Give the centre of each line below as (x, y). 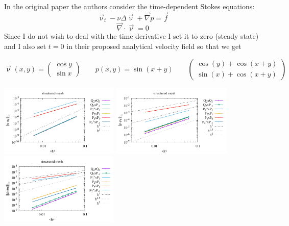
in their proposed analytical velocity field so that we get (154, 46)
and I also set (25, 46)
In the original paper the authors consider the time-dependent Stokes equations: (129, 6)
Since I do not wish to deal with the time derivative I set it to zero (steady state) (131, 36)
